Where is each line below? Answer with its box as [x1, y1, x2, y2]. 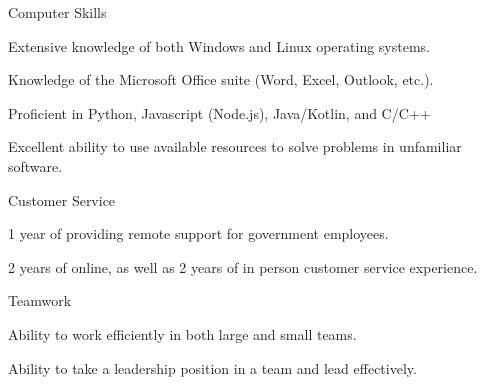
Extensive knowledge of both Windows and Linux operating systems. [8, 35, 431, 56]
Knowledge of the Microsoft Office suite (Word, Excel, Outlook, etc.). [8, 69, 434, 90]
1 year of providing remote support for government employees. [8, 223, 389, 244]
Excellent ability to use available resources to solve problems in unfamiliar [8, 136, 462, 157]
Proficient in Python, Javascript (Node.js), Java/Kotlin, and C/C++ [8, 102, 431, 123]
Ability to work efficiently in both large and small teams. [8, 323, 357, 344]
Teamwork [8, 290, 72, 311]
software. [8, 155, 63, 176]
